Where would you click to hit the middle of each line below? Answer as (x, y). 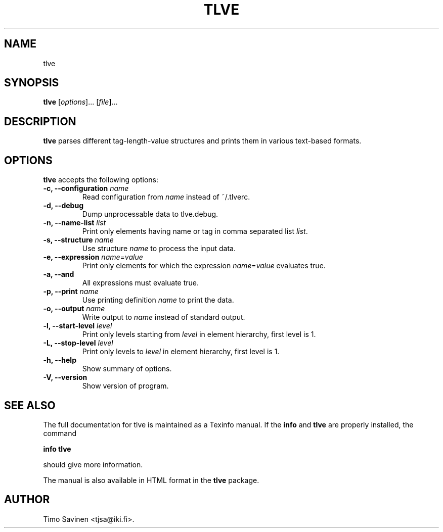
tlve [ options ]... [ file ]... (80, 102)
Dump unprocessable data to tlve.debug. (150, 214)
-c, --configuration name (86, 188)
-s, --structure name (78, 240)
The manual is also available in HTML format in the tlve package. (151, 480)
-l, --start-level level (78, 326)
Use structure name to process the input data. (159, 249)
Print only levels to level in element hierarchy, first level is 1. (181, 352)
